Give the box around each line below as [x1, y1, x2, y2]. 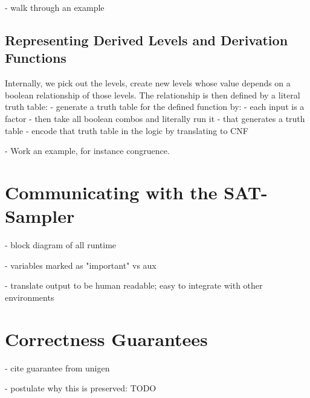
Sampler [5, 204, 75, 228]
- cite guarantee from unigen [5, 361, 110, 374]
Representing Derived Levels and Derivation [5, 30, 288, 49]
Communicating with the [5, 179, 218, 204]
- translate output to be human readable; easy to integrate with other [5, 279, 263, 292]
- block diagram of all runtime [5, 239, 117, 251]
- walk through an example [5, 1, 105, 13]
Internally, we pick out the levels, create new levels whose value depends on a [5, 77, 291, 89]
